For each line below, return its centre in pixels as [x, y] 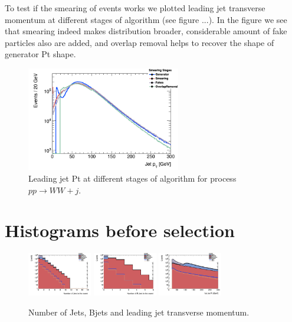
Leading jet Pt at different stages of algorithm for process [132, 178]
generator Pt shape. [40, 54]
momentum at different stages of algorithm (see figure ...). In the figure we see [146, 19]
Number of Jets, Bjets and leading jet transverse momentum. [139, 312]
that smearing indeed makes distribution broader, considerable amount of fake [146, 31]
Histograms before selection [120, 230]
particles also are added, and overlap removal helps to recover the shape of [140, 42]
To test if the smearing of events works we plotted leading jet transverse [135, 8]
